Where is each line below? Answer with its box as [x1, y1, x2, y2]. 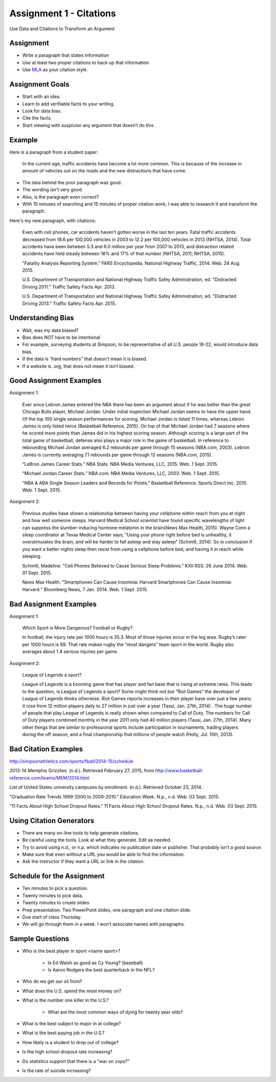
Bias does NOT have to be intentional [22, 334, 101, 340]
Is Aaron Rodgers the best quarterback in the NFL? [48, 967, 155, 973]
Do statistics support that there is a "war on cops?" [22, 1058, 130, 1064]
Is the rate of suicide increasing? [22, 1067, 91, 1073]
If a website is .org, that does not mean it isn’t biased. [22, 363, 135, 369]
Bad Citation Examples [9, 745, 83, 753]
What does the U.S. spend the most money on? [22, 988, 122, 994]
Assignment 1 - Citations [9, 8, 116, 19]
